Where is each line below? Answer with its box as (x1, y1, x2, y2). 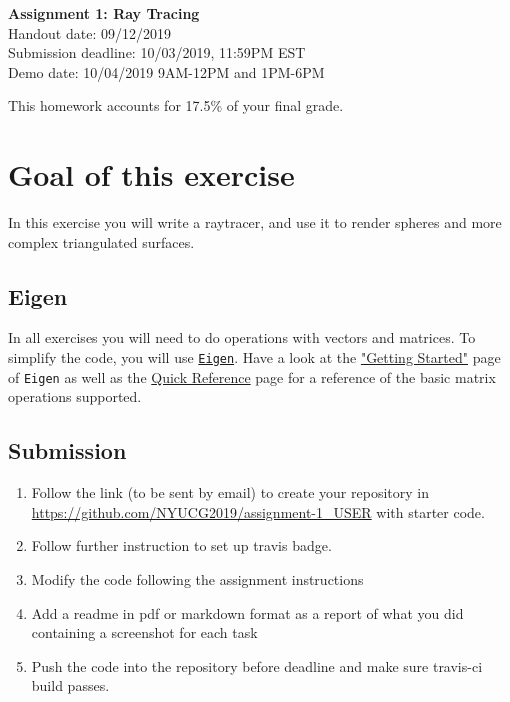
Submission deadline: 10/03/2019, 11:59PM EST (8, 42, 306, 63)
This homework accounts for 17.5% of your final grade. (8, 95, 344, 116)
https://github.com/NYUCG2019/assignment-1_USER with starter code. (31, 501, 485, 522)
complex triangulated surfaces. (8, 231, 195, 252)
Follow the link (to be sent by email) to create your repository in (31, 482, 429, 503)
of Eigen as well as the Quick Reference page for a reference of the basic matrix (8, 366, 496, 387)
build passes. (31, 675, 110, 696)
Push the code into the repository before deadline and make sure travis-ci (31, 655, 483, 676)
